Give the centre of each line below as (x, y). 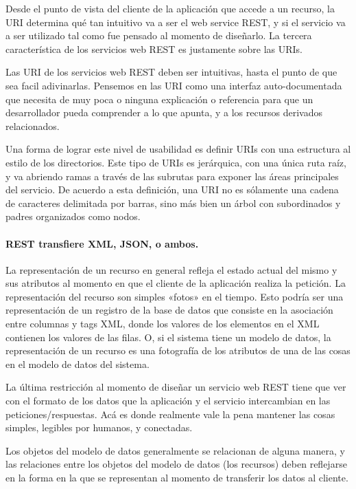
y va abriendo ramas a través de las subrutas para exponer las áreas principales (172, 176)
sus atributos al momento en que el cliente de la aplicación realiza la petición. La (176, 283)
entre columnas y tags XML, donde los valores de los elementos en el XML (163, 324)
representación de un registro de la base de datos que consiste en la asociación (169, 310)
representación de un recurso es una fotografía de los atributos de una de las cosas (178, 350)
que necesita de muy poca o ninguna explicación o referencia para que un (159, 99)
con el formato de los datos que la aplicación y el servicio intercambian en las (168, 401)
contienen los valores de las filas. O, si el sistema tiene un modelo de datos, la (168, 337)
